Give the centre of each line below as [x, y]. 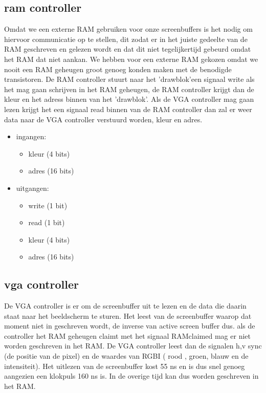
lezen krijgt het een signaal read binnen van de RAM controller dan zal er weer [128, 109]
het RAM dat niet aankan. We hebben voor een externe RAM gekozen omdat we [131, 59]
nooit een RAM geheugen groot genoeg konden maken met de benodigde [118, 69]
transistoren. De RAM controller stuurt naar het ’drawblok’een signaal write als [129, 79]
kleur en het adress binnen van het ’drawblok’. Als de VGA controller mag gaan [129, 99]
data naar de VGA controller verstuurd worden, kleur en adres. [103, 119]
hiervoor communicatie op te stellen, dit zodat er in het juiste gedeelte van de [126, 39]
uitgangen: [32, 188]
